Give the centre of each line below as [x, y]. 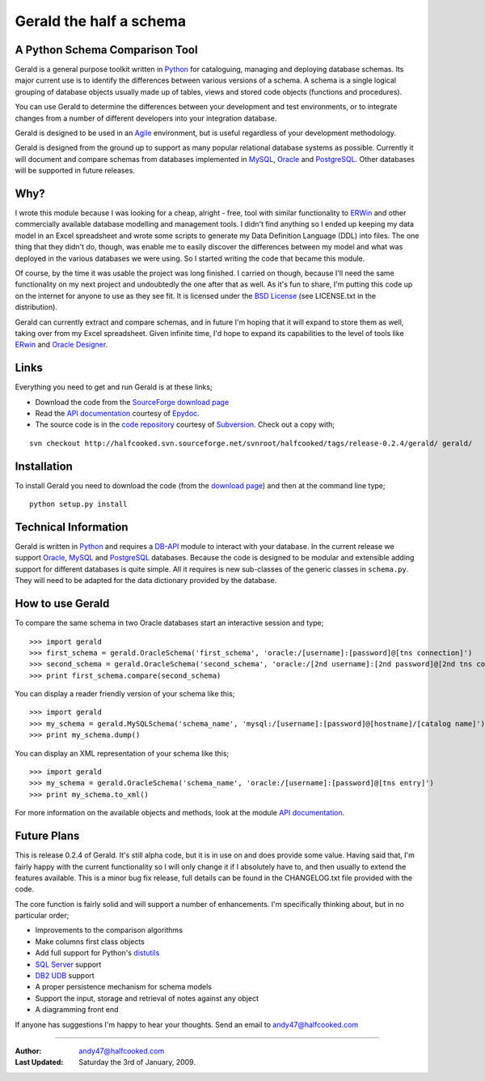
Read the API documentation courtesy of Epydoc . [117, 414]
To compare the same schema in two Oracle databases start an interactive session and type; [169, 623]
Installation [44, 466]
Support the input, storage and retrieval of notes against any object [147, 998]
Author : [28, 1051]
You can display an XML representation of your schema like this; [122, 753]
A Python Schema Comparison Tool [106, 50]
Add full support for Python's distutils [97, 953]
